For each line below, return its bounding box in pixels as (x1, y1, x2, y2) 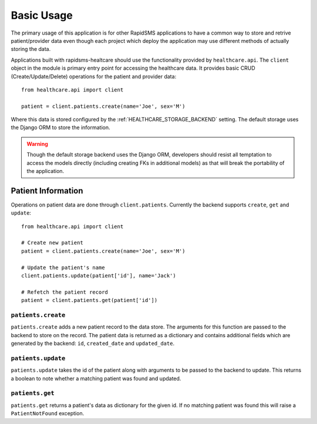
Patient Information (11, 185, 83, 196)
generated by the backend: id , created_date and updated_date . (11, 340, 175, 347)
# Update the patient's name (21, 264, 105, 271)
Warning (26, 140, 48, 147)
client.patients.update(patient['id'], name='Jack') (21, 273, 176, 279)
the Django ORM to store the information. (11, 124, 111, 131)
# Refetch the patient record (21, 289, 109, 296)
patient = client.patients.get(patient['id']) (21, 297, 158, 304)
